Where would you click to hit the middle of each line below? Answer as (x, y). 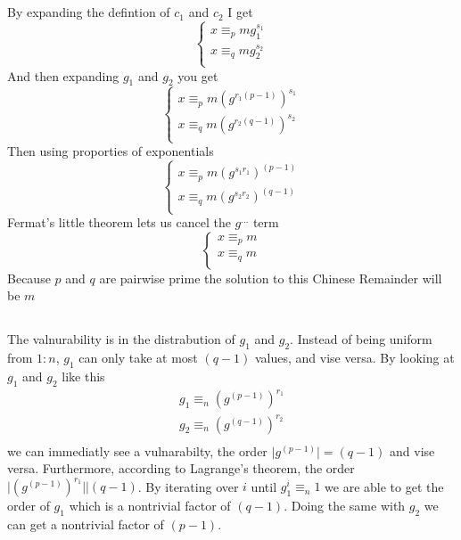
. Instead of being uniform (361, 339)
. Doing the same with (345, 506)
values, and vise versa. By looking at (354, 357)
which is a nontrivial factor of (150, 506)
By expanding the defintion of (89, 12)
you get (198, 75)
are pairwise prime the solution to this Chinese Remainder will (271, 278)
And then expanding (63, 75)
